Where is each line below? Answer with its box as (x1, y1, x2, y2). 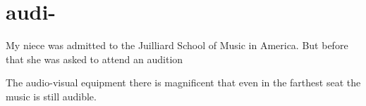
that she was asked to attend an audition (6, 51, 183, 66)
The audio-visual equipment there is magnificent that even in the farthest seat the (6, 75, 361, 90)
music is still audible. (6, 88, 97, 103)
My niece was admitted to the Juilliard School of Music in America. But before (6, 38, 348, 53)
